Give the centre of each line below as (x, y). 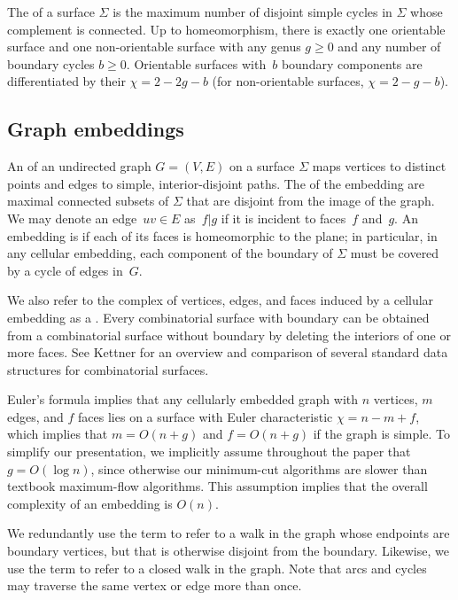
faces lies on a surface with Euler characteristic (206, 416)
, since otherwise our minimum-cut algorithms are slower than (259, 468)
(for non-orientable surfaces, (288, 81)
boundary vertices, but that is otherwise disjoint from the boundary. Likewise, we (228, 551)
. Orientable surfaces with (196, 63)
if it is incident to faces (283, 218)
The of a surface (51, 12)
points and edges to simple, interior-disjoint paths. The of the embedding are (216, 183)
